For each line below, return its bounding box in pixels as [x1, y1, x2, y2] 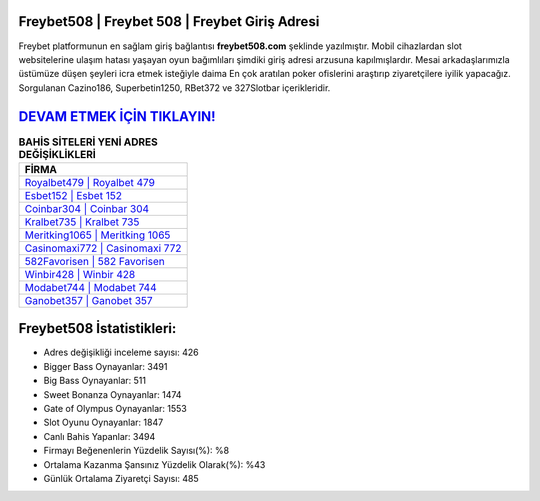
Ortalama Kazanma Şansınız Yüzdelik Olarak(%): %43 [43, 458, 266, 470]
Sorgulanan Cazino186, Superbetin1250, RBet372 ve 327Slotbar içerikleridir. [18, 81, 331, 94]
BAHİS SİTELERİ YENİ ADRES [18, 135, 159, 149]
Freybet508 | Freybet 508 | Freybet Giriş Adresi [18, 13, 320, 30]
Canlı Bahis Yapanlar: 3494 [43, 430, 156, 442]
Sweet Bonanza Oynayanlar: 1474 [43, 388, 182, 400]
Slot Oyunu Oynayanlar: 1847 [43, 416, 164, 429]
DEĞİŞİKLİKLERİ [18, 147, 97, 161]
